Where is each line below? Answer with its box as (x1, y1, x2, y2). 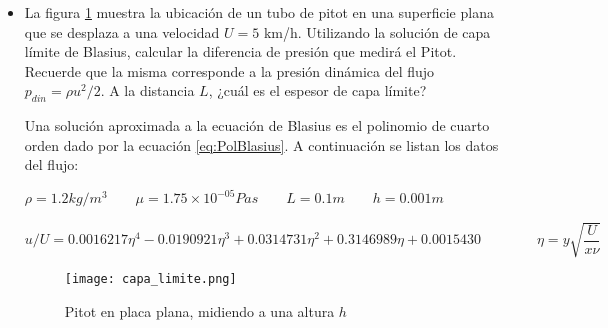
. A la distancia (100, 80, 195, 101)
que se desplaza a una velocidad (24, 21, 220, 42)
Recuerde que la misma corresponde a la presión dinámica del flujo (24, 60, 435, 81)
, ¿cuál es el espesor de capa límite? (208, 80, 427, 101)
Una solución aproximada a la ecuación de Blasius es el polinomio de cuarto (24, 115, 490, 136)
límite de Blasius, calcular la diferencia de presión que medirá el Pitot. (24, 41, 457, 62)
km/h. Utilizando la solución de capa (263, 21, 491, 42)
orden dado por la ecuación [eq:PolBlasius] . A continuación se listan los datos (24, 134, 499, 155)
